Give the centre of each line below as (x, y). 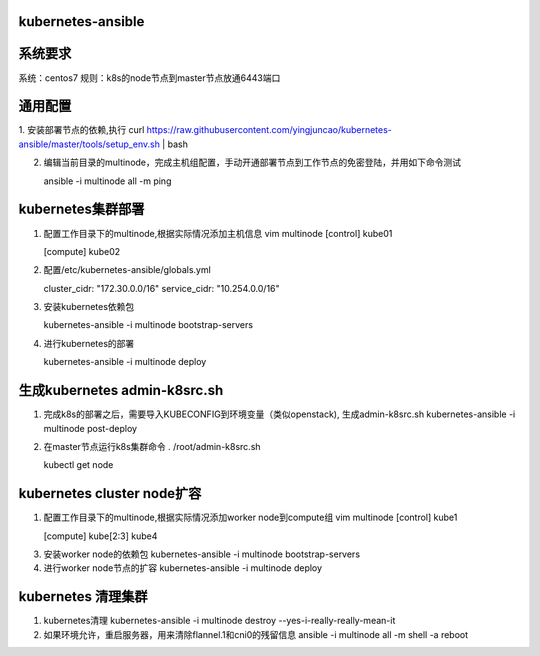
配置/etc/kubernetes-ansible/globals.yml (127, 270)
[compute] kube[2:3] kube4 (100, 536)
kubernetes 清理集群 (83, 596)
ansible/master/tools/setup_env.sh (89, 144)
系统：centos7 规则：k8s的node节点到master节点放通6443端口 (149, 77)
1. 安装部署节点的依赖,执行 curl (81, 130)
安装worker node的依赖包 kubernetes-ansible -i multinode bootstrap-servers (201, 554)
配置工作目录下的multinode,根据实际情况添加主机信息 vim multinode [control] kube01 (218, 233)
